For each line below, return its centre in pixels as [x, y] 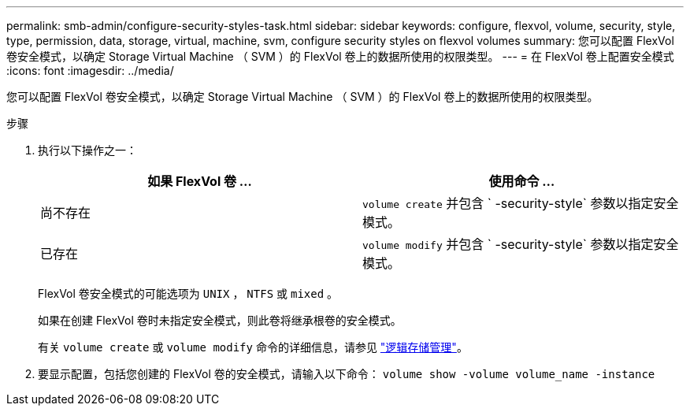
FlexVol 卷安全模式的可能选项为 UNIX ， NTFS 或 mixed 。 [188, 293]
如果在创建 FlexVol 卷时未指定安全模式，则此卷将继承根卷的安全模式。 [220, 320]
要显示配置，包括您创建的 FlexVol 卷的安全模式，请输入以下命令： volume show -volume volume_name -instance [347, 374]
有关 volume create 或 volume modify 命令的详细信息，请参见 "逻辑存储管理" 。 [253, 347]
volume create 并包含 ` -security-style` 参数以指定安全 [521, 203]
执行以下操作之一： [87, 150]
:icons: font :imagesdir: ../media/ [90, 71]
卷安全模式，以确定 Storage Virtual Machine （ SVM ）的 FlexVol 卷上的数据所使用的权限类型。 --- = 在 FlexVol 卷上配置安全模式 [340, 56]
